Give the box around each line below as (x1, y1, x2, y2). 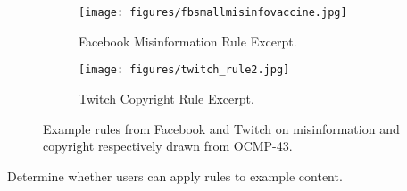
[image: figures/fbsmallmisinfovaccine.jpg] (79, 6, 347, 19)
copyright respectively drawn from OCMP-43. (43, 137, 293, 155)
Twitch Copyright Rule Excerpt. (79, 88, 254, 107)
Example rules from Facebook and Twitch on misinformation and (43, 119, 400, 137)
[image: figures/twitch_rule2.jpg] (79, 63, 290, 77)
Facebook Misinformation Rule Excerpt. (79, 31, 297, 50)
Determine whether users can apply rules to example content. (7, 166, 343, 185)
